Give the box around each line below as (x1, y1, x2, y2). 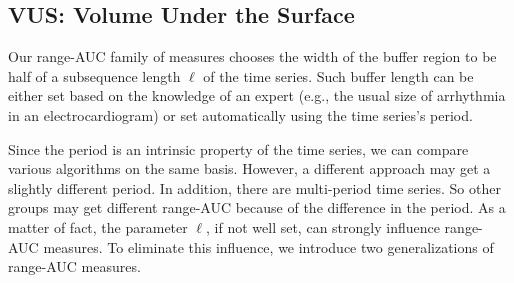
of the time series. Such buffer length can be (203, 65, 474, 86)
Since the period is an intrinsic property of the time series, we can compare (8, 138, 469, 159)
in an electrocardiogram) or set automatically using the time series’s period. (8, 104, 473, 125)
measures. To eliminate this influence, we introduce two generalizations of (43, 236, 494, 257)
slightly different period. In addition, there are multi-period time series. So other (8, 177, 501, 198)
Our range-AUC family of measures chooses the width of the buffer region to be (8, 46, 497, 67)
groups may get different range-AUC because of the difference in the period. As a (8, 197, 506, 218)
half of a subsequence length (8, 65, 181, 86)
